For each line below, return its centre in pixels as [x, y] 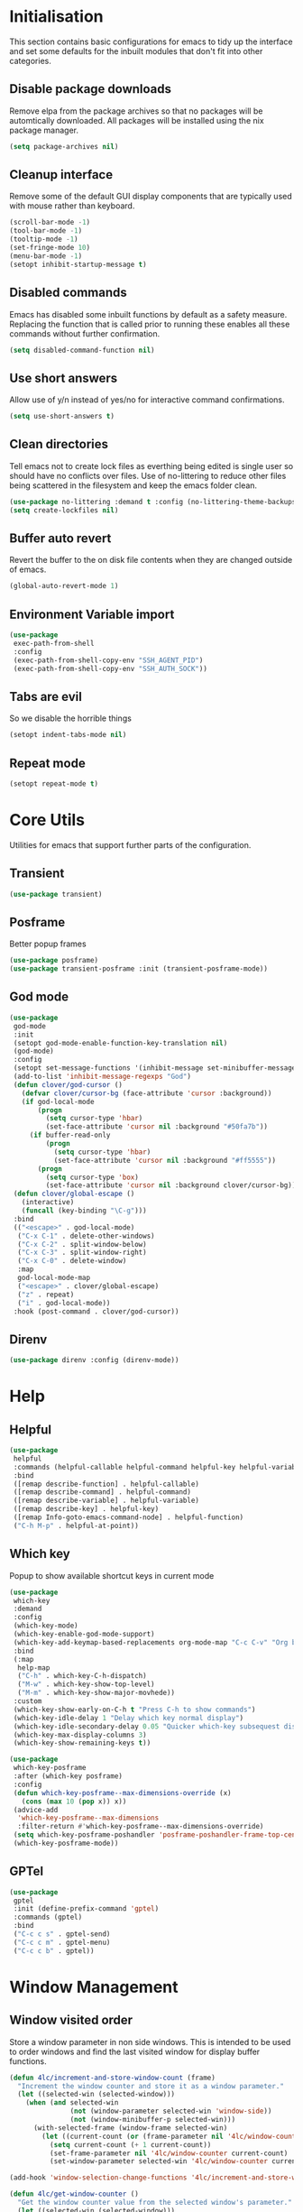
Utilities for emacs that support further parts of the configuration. [130, 844]
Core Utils [47, 820]
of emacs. [28, 569]
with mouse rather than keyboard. [72, 206]
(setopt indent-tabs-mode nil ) [68, 735]
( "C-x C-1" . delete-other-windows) [86, 1236]
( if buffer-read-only [70, 1135]
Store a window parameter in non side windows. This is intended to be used [150, 2041]
